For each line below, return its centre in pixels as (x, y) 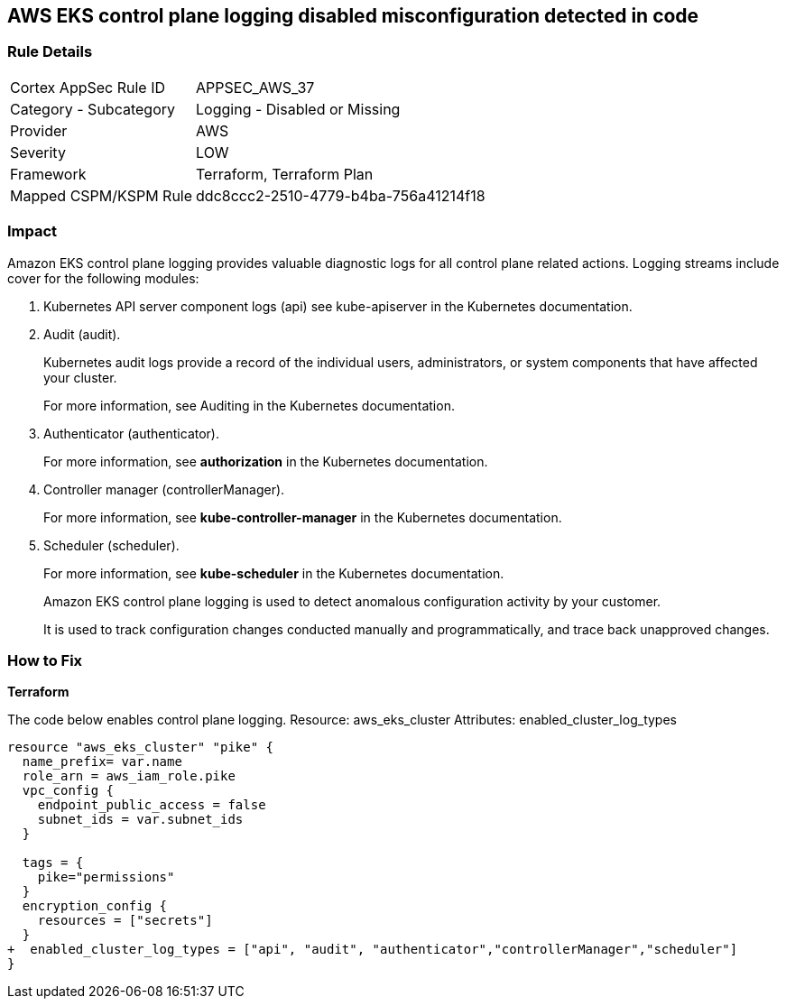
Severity (38, 152)
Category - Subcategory (92, 109)
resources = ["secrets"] (125, 921)
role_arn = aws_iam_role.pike (129, 776)
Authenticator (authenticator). (131, 433)
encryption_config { (95, 906)
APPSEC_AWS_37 (255, 87)
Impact (32, 231)
